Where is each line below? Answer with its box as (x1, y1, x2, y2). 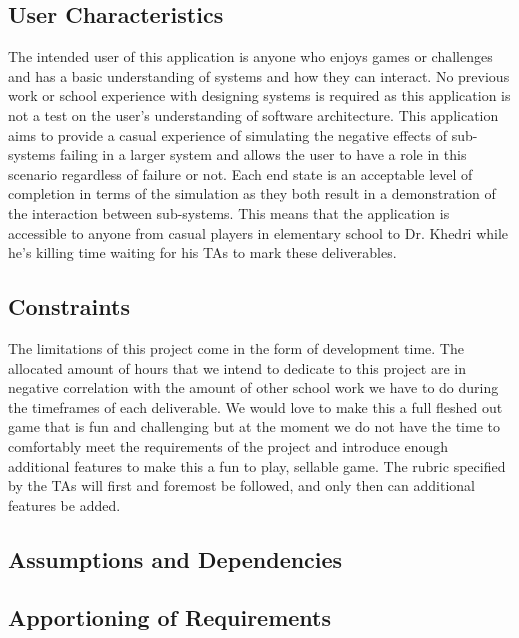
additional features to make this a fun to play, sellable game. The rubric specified (8, 455, 506, 476)
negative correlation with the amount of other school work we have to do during (8, 377, 499, 398)
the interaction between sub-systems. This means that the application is (8, 202, 450, 223)
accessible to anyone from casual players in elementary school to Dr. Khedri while (8, 222, 509, 243)
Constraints (8, 291, 130, 322)
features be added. (8, 494, 121, 515)
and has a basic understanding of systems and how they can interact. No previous (8, 65, 510, 86)
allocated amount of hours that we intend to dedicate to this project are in (8, 357, 466, 378)
